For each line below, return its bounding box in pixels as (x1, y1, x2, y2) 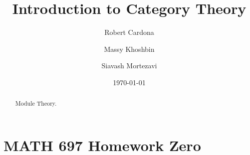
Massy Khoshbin (104, 43, 155, 54)
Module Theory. (15, 99, 57, 108)
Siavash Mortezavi (101, 60, 157, 71)
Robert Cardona (104, 27, 154, 37)
